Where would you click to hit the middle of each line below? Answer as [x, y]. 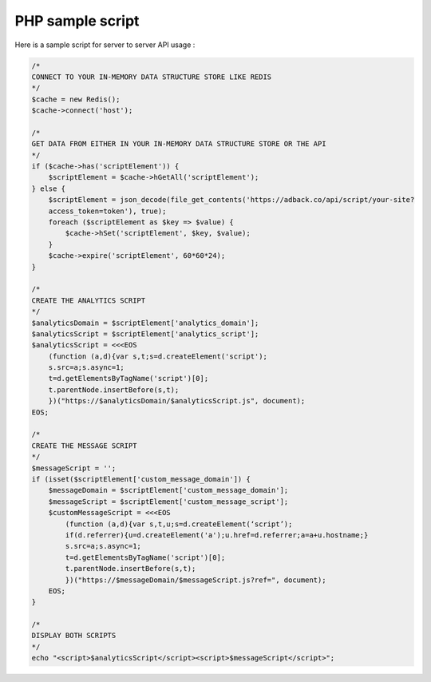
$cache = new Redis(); [76, 99]
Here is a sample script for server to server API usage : [105, 45]
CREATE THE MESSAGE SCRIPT [84, 446]
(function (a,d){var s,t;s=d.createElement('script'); [158, 356]
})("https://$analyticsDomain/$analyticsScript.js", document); [177, 401]
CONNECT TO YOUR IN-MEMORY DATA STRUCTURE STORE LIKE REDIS [152, 77]
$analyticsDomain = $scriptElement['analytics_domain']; [145, 323]
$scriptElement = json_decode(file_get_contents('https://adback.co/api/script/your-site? [231, 200]
